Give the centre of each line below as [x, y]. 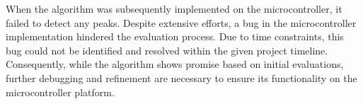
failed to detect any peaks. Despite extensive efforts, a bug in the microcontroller [181, 22]
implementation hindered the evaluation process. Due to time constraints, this [175, 36]
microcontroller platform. [60, 92]
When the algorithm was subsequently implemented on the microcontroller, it [174, 8]
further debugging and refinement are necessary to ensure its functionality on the [181, 77]
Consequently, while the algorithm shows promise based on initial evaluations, [175, 64]
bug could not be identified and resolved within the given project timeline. [167, 50]
